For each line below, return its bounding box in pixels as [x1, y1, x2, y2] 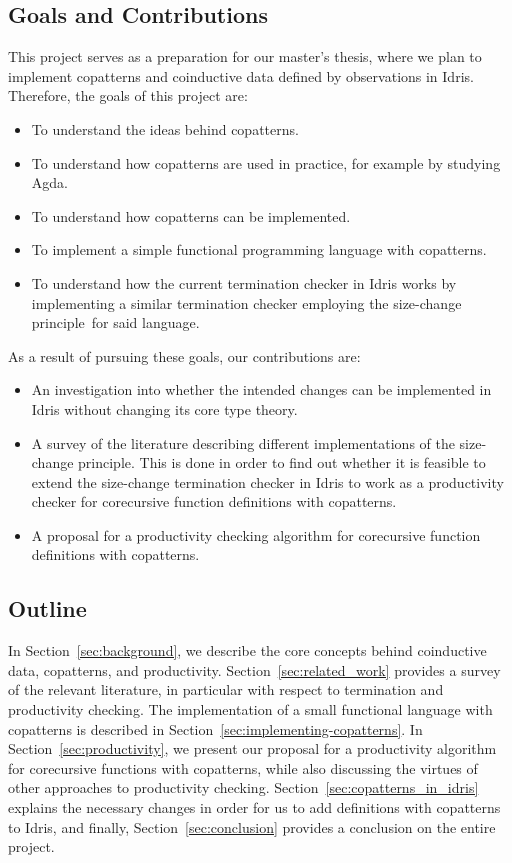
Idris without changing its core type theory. [31, 398, 298, 419]
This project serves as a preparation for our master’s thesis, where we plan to [8, 46, 482, 67]
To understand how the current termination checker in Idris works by [31, 272, 457, 293]
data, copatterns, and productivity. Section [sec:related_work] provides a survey [8, 659, 501, 680]
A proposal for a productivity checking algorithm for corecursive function [31, 524, 481, 545]
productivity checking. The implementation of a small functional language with [8, 699, 493, 720]
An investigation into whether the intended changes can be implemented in [31, 379, 492, 400]
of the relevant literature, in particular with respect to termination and [8, 679, 444, 700]
